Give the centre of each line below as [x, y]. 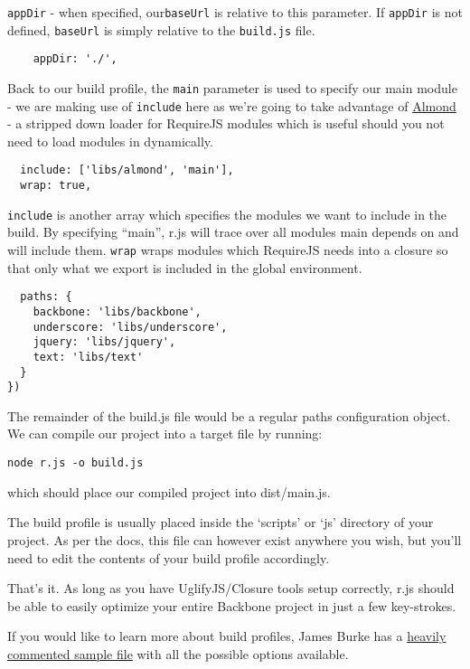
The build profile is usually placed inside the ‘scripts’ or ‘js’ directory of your [221, 522]
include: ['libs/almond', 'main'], [127, 170]
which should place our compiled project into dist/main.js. [169, 491]
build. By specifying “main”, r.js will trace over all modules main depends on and [233, 232]
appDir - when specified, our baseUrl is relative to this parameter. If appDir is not [235, 12]
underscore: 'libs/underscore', [130, 327]
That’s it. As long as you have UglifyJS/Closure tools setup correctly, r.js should [231, 588]
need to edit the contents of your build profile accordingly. [169, 557]
